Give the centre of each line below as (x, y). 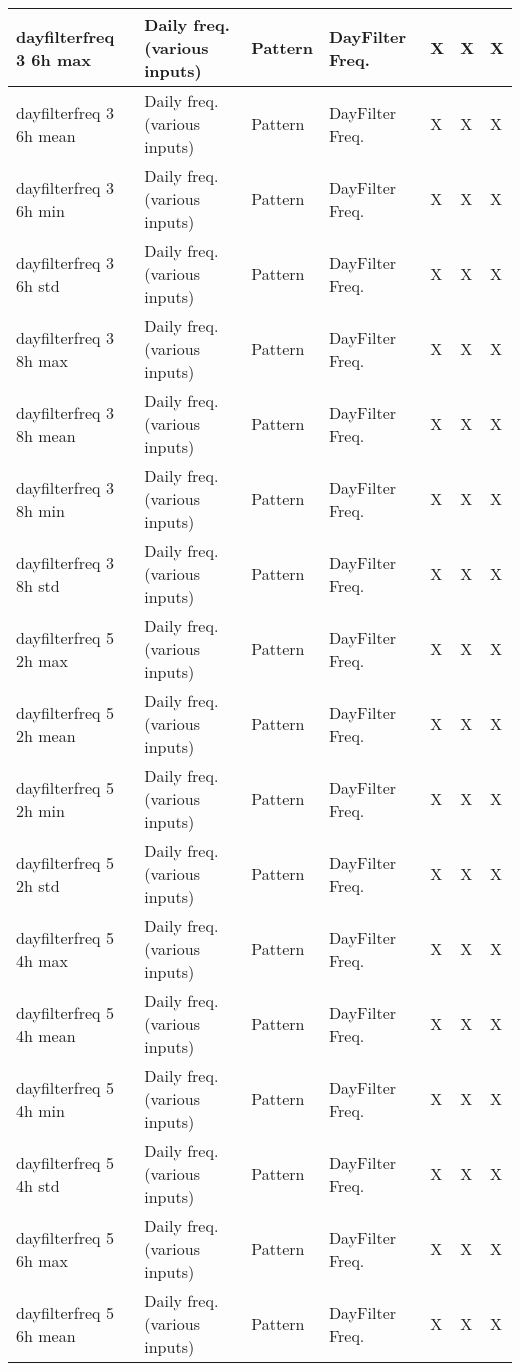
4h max (42, 960)
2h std (38, 885)
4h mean (46, 1035)
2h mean (46, 735)
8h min (40, 510)
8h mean (46, 435)
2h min (40, 810)
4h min (40, 1110)
